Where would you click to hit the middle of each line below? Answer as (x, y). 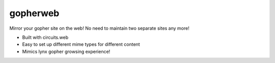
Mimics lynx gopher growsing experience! (66, 51)
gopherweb (34, 13)
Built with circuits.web (45, 37)
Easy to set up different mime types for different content (81, 44)
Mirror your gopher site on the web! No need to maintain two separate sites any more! (99, 28)
